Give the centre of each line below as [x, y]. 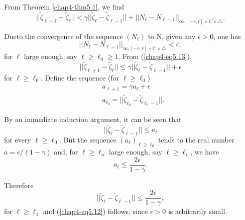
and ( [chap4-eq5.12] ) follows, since [95, 211]
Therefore [19, 185]
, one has [227, 36]
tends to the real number [197, 139]
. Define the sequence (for [80, 77]
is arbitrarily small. [198, 211]
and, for [66, 152]
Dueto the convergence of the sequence [64, 36]
